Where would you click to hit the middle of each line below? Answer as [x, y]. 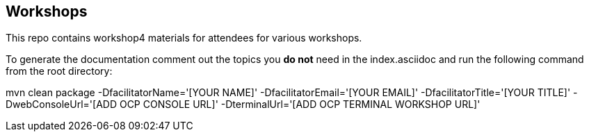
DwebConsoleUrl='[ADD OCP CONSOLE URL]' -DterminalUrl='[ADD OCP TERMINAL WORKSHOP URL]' [243, 104]
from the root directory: [59, 71]
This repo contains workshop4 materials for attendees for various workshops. [184, 38]
